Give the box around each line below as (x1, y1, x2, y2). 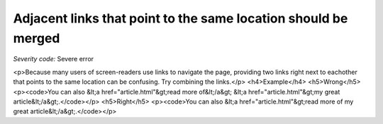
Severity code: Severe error (13, 55, 94, 63)
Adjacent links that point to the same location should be (13, 11, 348, 26)
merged (13, 30, 60, 46)
